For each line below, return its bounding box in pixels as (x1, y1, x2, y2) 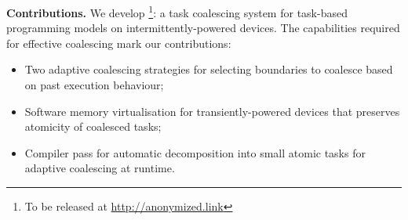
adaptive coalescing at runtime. (24, 160, 175, 176)
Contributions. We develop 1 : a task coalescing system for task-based (6, 2, 348, 20)
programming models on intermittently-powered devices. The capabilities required (6, 20, 400, 36)
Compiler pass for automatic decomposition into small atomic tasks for (24, 144, 366, 160)
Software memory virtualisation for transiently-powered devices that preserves (24, 103, 400, 119)
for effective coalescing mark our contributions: (6, 34, 231, 51)
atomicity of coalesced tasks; (24, 118, 162, 135)
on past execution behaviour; (24, 77, 164, 93)
